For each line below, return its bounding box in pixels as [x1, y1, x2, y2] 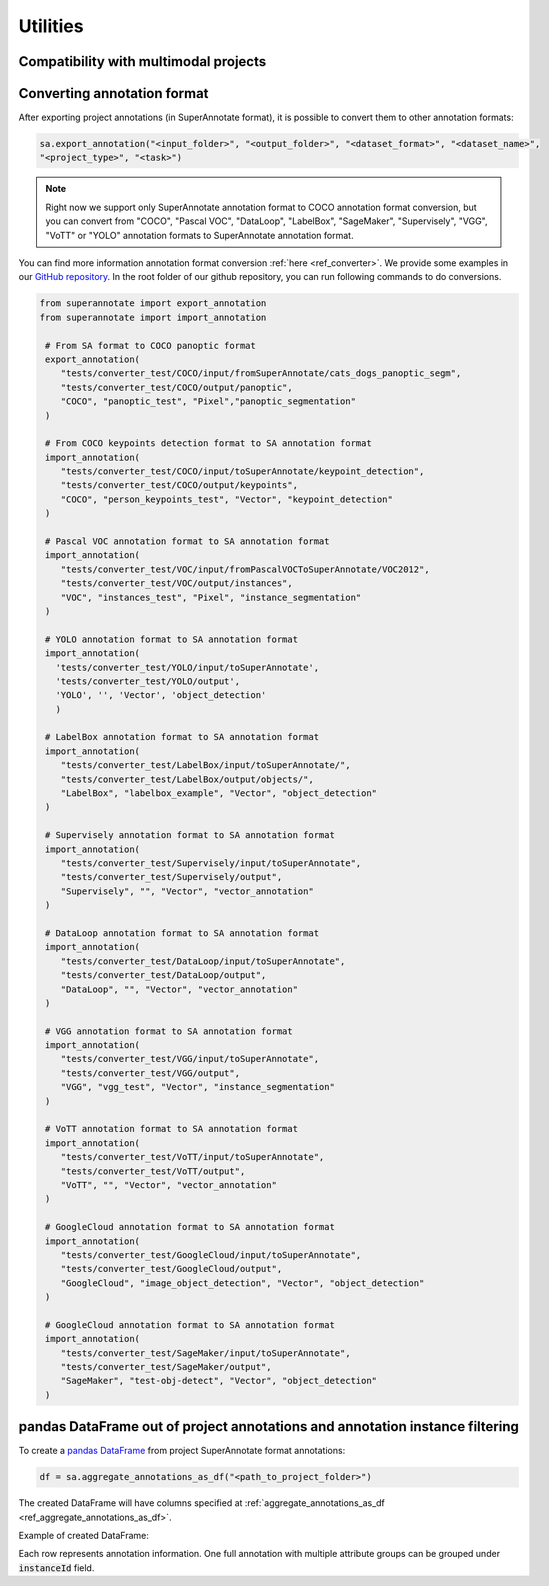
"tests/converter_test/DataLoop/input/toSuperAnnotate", [60, 955, 346, 967]
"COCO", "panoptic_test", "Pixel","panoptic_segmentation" [60, 396, 357, 407]
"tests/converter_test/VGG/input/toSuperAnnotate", [60, 1053, 320, 1065]
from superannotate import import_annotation [39, 311, 267, 323]
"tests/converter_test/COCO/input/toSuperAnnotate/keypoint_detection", [60, 466, 425, 477]
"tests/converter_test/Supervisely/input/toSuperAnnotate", [60, 858, 362, 869]
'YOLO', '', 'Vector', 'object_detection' [55, 690, 267, 701]
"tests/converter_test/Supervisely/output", [60, 871, 283, 883]
